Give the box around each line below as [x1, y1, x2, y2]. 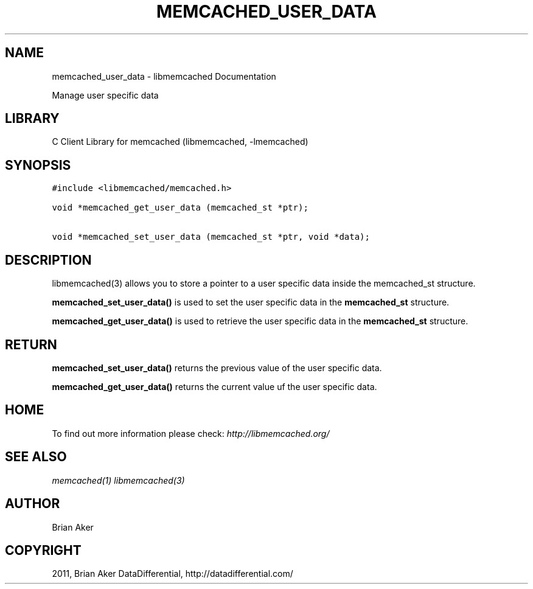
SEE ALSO [5, 449, 67, 465]
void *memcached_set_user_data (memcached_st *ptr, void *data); [52, 232, 370, 242]
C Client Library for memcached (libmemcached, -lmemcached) [52, 136, 308, 147]
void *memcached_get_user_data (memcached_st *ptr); [52, 203, 308, 213]
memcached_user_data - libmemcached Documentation [52, 71, 276, 82]
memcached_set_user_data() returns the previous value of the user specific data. [52, 362, 382, 373]
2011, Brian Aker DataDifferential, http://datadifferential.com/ [52, 568, 293, 579]
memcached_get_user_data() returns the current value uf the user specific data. [52, 381, 377, 392]
